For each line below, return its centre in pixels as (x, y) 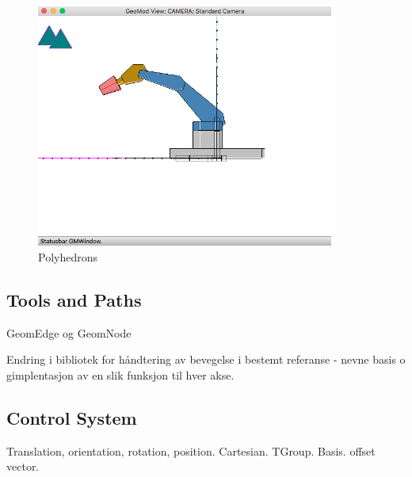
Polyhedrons (68, 256)
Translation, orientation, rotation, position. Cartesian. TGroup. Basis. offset (191, 450)
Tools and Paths (74, 299)
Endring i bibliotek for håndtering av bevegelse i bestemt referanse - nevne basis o (206, 359)
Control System (72, 417)
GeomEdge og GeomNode (69, 332)
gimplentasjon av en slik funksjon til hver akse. (120, 374)
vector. (23, 466)
